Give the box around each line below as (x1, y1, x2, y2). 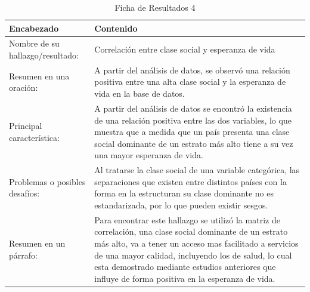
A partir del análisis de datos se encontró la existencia (94, 102, 292, 114)
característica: (9, 131, 60, 143)
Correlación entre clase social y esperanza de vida (94, 43, 275, 56)
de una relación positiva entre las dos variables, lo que (94, 113, 292, 126)
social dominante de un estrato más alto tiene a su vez (94, 137, 293, 149)
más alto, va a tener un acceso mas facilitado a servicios (94, 236, 299, 249)
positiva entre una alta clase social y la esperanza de (94, 75, 286, 88)
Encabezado (9, 21, 59, 34)
